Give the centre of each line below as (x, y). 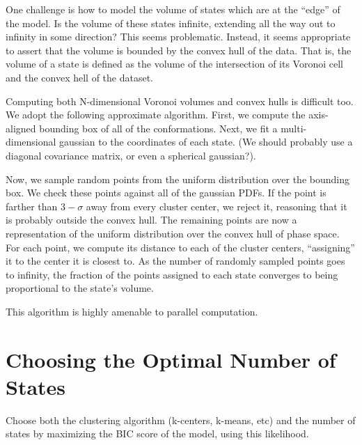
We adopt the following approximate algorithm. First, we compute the (156, 115)
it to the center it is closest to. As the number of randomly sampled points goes (175, 261)
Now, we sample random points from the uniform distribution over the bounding (178, 179)
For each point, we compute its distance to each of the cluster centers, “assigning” (180, 247)
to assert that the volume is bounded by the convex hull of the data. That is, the (179, 50)
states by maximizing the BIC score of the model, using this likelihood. (157, 434)
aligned (21, 128)
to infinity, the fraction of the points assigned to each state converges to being (172, 274)
